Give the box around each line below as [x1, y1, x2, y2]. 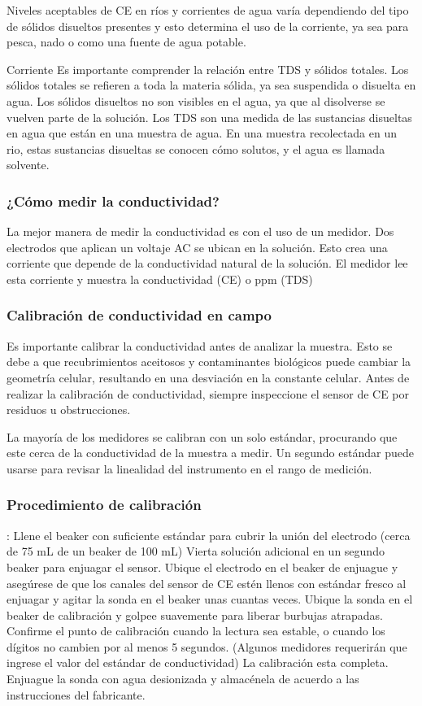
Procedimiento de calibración [7, 495, 202, 515]
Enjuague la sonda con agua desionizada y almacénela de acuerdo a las [7, 670, 359, 687]
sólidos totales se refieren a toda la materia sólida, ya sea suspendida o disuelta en [7, 76, 416, 94]
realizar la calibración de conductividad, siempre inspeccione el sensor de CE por [7, 385, 410, 402]
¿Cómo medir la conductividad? [7, 190, 220, 211]
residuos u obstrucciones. [7, 401, 131, 418]
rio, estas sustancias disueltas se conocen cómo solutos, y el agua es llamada [7, 140, 385, 157]
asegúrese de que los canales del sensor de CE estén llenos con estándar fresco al [7, 574, 407, 591]
